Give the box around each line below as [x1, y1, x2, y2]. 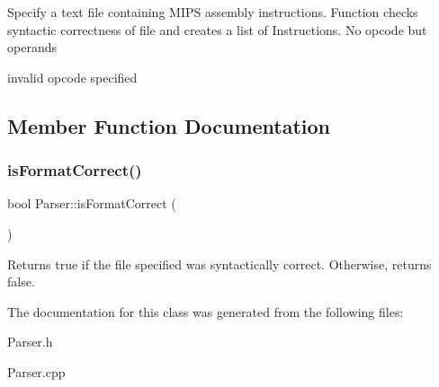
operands [7, 38, 57, 57]
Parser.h [7, 332, 53, 351]
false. [7, 272, 35, 291]
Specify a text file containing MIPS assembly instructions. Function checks [7, 3, 418, 21]
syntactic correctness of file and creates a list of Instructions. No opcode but [7, 20, 427, 39]
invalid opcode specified [7, 67, 138, 86]
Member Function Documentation [7, 111, 331, 139]
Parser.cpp [7, 362, 66, 381]
